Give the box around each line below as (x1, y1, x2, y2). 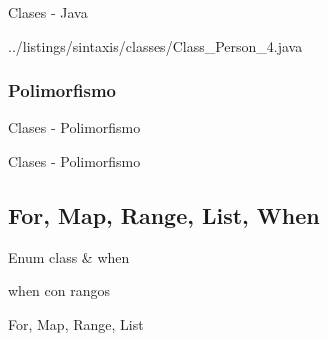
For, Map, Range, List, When (8, 199, 320, 230)
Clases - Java (8, 2, 88, 22)
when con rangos (8, 280, 111, 301)
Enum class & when (8, 246, 130, 267)
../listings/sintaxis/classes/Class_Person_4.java (8, 35, 303, 56)
